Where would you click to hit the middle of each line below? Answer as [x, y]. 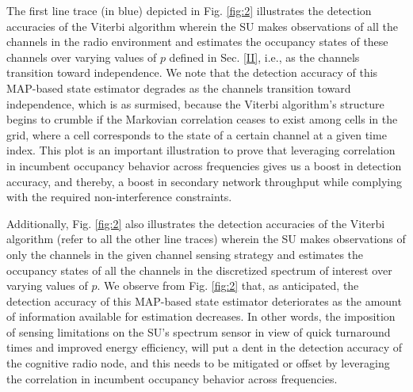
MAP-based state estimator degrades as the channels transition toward [179, 88]
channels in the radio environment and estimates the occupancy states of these [197, 42]
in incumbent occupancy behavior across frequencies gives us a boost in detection [204, 165]
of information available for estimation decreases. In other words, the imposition [201, 316]
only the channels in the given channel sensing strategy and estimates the [185, 254]
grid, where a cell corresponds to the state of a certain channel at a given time [197, 134]
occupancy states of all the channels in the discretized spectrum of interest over [199, 270]
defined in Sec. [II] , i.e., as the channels [264, 57]
